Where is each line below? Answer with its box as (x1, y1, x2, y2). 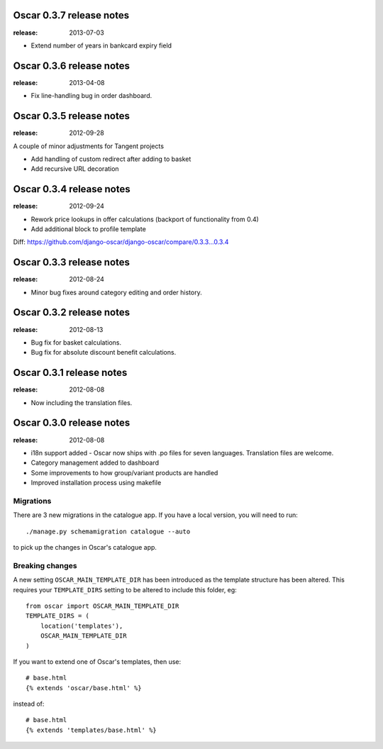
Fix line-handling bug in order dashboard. (30, 91, 152, 100)
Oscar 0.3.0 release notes (13, 417, 131, 429)
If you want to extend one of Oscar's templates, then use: (13, 657, 182, 666)
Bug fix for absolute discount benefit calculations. (30, 348, 177, 357)
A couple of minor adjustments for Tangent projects (13, 142, 165, 150)
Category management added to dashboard (30, 458, 160, 467)
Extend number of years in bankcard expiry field (30, 41, 172, 50)
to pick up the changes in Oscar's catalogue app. (13, 543, 157, 552)
